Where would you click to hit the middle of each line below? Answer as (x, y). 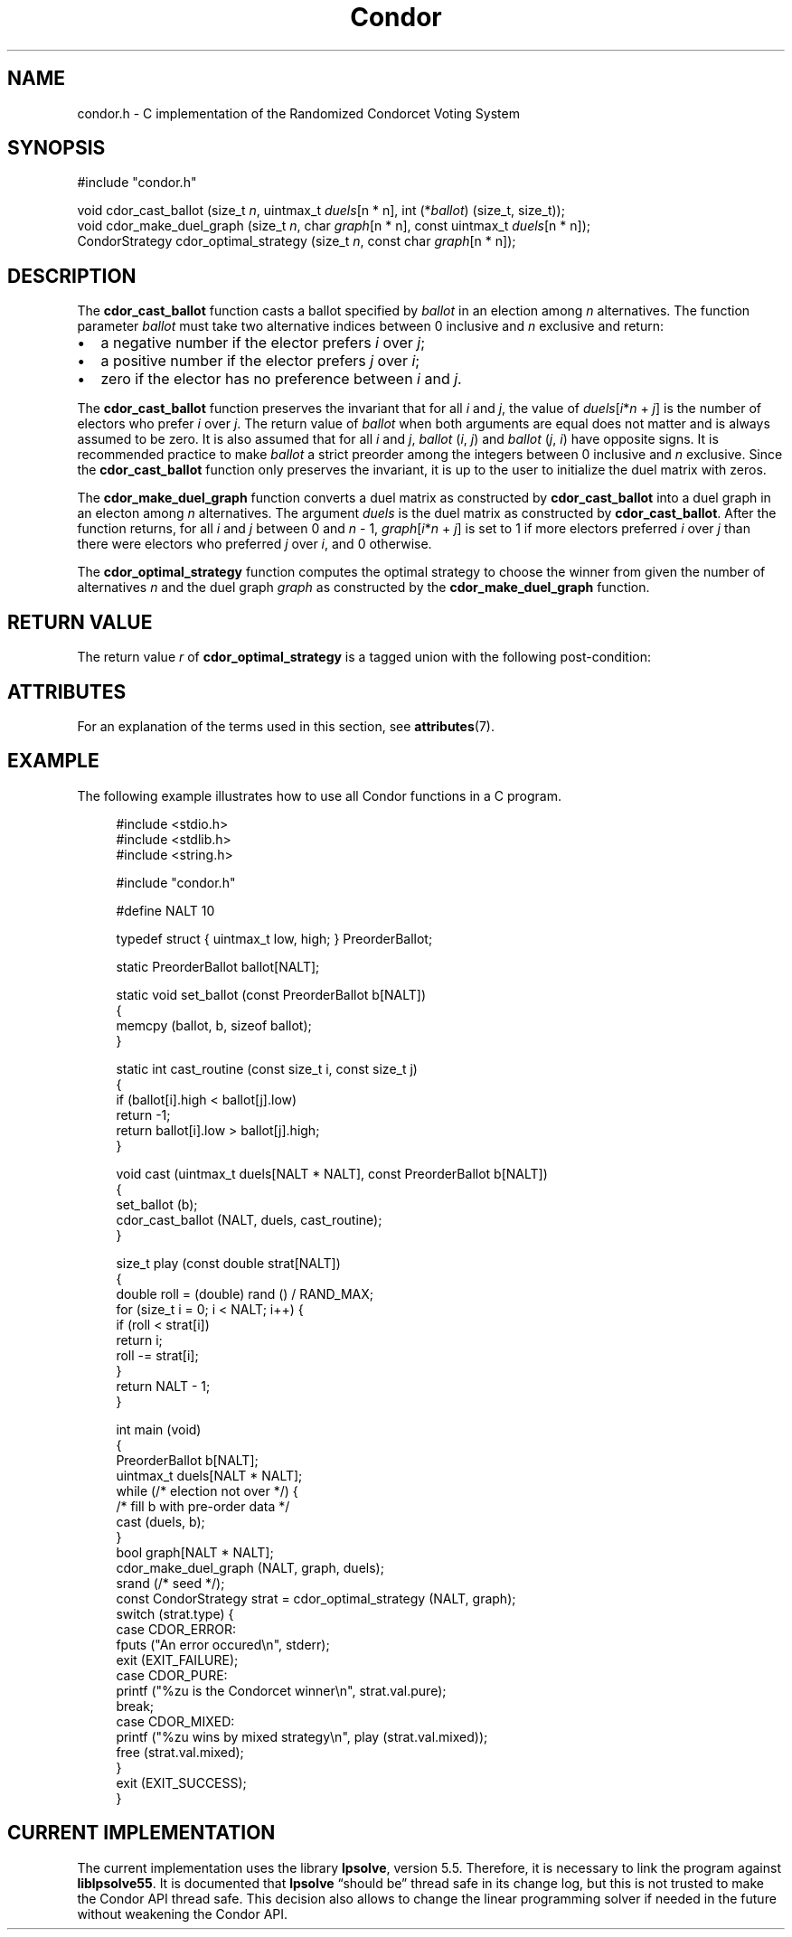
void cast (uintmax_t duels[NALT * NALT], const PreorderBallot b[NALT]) (332, 1173)
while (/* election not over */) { (207, 1490)
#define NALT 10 (165, 910)
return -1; (143, 1114)
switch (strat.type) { (175, 1613)
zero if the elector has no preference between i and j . (281, 379)
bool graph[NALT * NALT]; (195, 1552)
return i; (139, 1340)
